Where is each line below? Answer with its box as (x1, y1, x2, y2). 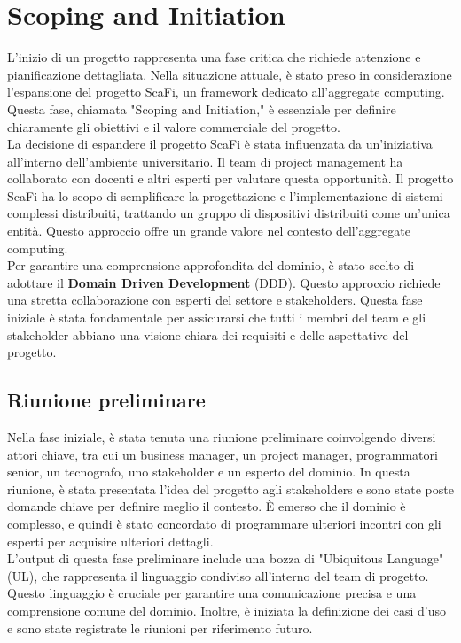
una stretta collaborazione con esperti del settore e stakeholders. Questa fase (7, 291, 423, 309)
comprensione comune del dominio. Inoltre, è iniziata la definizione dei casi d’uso (7, 600, 446, 619)
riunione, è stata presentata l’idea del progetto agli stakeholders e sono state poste (7, 479, 454, 498)
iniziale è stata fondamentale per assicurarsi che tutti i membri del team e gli (7, 308, 426, 327)
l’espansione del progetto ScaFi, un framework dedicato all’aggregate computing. (7, 82, 445, 101)
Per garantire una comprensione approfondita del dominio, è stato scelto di (7, 256, 415, 275)
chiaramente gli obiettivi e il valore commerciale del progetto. (7, 117, 340, 136)
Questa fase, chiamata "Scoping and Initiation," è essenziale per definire (7, 99, 396, 118)
